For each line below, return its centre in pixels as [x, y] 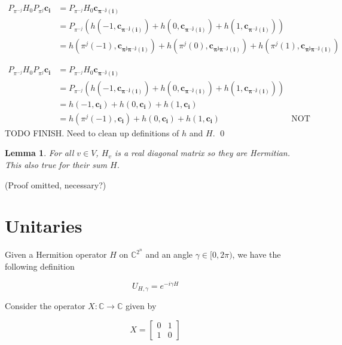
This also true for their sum [56, 164]
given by [141, 306]
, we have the [256, 254]
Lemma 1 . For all [39, 153]
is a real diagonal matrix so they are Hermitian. [202, 153]
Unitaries [44, 226]
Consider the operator [45, 306]
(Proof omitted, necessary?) [56, 184]
